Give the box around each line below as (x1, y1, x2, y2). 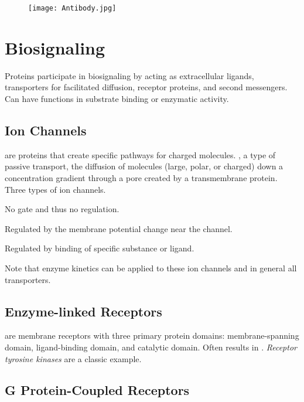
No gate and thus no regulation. (5, 203, 119, 215)
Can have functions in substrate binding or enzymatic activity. (5, 92, 229, 104)
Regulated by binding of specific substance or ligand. (5, 242, 194, 254)
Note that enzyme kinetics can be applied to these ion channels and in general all (5, 261, 297, 274)
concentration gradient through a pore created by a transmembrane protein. (5, 171, 278, 183)
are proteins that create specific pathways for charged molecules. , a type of (5, 148, 276, 161)
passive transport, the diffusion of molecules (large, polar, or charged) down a (5, 160, 283, 172)
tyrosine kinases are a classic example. (5, 352, 142, 364)
